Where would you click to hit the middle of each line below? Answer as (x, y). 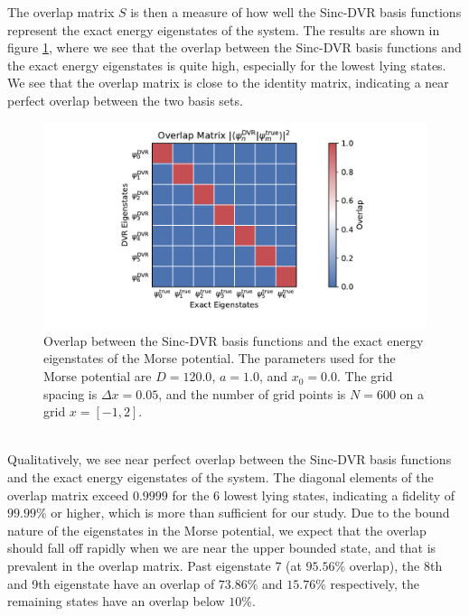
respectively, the (375, 583)
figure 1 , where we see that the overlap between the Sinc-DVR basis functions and (234, 47)
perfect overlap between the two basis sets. (125, 100)
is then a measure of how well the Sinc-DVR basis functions (296, 12)
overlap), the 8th (396, 566)
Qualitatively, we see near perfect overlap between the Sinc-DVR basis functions (230, 459)
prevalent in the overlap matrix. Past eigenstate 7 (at (155, 566)
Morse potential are (98, 376)
